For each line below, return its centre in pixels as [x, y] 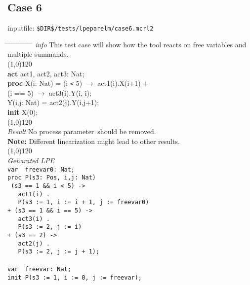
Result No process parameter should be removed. [82, 131]
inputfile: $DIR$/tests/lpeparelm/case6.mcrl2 [81, 28]
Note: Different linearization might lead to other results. [94, 141]
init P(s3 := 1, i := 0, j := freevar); [75, 278]
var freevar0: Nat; [41, 169]
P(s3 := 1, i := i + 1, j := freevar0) [83, 202]
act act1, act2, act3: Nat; [46, 73]
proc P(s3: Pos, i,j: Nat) [52, 178]
